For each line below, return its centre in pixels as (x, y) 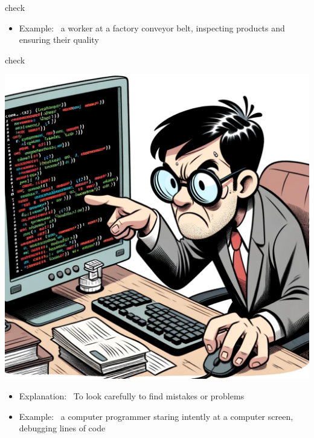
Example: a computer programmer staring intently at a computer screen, (156, 416)
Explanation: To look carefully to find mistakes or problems (132, 395)
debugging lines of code (62, 428)
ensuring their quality (59, 40)
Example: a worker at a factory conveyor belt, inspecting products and (152, 27)
